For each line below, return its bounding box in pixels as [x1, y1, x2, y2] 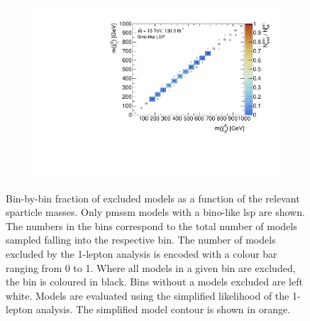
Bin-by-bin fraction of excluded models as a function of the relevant [6, 190, 300, 205]
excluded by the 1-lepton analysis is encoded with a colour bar [6, 246, 277, 261]
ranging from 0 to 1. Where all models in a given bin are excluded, [6, 260, 296, 275]
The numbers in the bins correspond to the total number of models [6, 218, 297, 233]
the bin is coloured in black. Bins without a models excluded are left [6, 274, 303, 289]
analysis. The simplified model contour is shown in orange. [35, 302, 291, 317]
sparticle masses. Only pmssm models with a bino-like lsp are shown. [6, 205, 305, 219]
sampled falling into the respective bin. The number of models [6, 232, 276, 247]
